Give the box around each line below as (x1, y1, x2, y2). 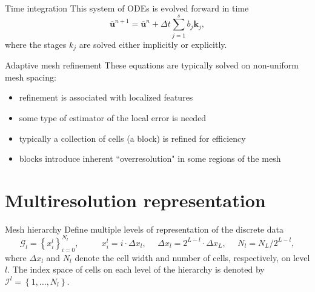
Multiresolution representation (5, 187, 266, 212)
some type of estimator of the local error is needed (19, 111, 207, 124)
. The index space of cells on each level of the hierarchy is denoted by (7, 263, 265, 276)
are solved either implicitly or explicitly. (79, 38, 227, 50)
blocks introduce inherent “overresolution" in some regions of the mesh (19, 152, 281, 165)
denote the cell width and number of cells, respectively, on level (75, 251, 310, 264)
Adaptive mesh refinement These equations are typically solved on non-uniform (5, 59, 299, 71)
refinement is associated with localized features (19, 91, 193, 104)
